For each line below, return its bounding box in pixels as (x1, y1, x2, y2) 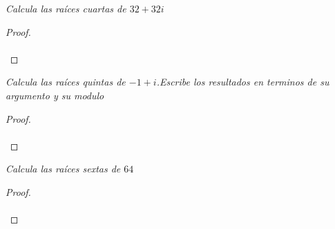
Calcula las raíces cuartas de (6, 1, 126, 15)
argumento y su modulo (6, 88, 104, 102)
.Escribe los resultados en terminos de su (156, 74, 329, 89)
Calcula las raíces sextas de (6, 161, 121, 176)
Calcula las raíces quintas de (6, 74, 126, 89)
